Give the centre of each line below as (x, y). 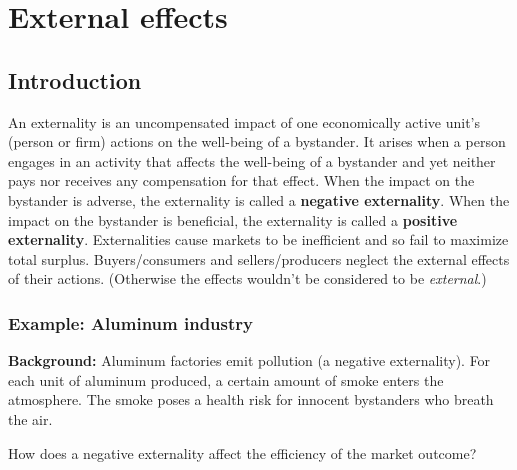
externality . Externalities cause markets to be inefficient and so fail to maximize (258, 239)
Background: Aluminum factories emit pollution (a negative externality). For (249, 360)
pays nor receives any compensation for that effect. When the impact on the (241, 180)
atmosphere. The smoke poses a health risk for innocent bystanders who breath (251, 399)
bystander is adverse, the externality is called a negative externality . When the (259, 199)
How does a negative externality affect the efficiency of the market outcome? (242, 452)
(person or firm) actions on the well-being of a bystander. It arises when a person (257, 141)
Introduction (75, 79)
